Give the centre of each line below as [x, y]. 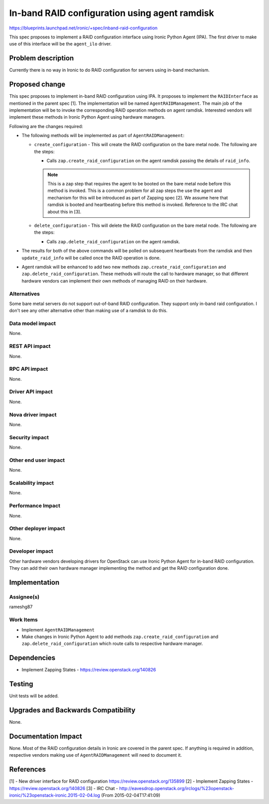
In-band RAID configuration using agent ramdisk [112, 13]
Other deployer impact [37, 528]
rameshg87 [21, 607]
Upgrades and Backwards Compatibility [72, 710]
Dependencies [32, 658]
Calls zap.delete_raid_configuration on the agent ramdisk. [113, 241]
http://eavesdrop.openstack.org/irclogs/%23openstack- [176, 788]
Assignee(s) [24, 597]
